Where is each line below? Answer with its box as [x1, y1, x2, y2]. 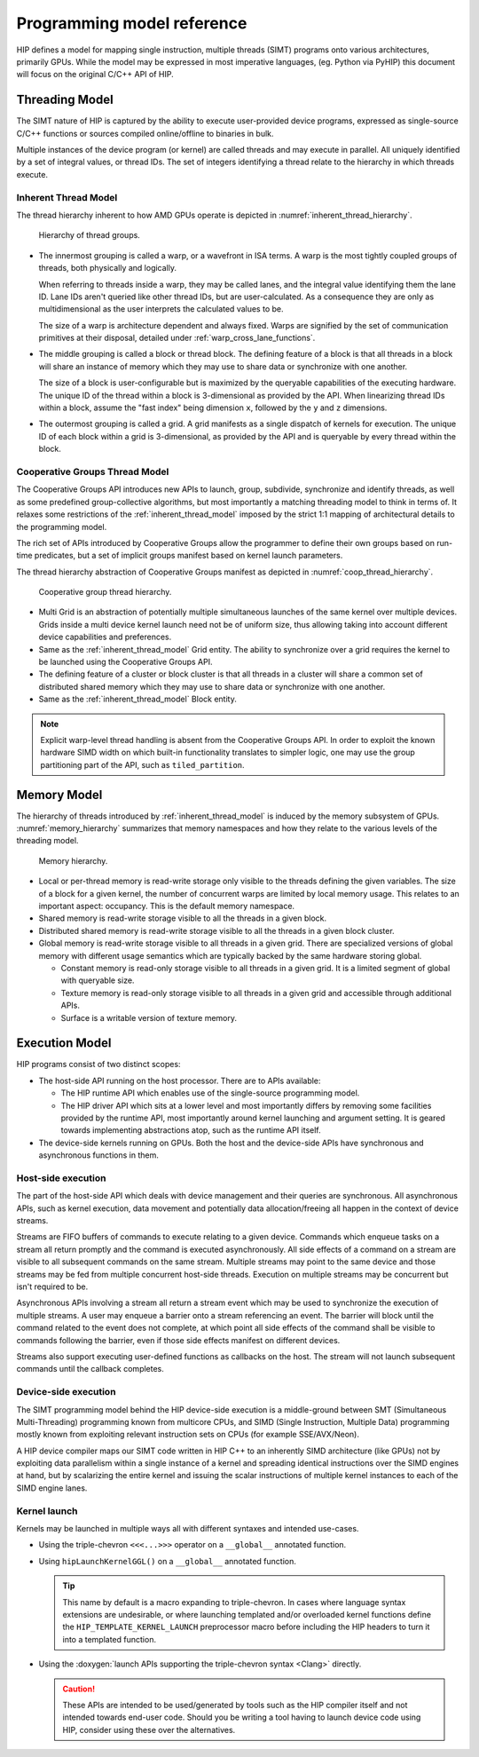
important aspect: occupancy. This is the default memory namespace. [38, 901, 295, 911]
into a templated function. [62, 1634, 157, 1644]
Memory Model [16, 787, 103, 803]
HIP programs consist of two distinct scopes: [16, 1059, 181, 1070]
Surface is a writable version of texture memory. [60, 1012, 238, 1023]
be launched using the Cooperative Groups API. [38, 657, 213, 668]
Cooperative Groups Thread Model [16, 465, 169, 478]
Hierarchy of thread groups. [38, 230, 141, 241]
